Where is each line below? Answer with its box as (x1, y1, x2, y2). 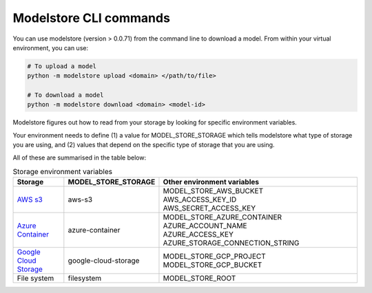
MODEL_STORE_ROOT (163, 274, 236, 283)
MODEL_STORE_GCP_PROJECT (163, 252, 267, 261)
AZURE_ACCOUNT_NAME (163, 221, 247, 230)
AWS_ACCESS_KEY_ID (163, 195, 237, 204)
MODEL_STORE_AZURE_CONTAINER (163, 213, 282, 222)
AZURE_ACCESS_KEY (163, 230, 234, 239)
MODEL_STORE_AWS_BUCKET (163, 186, 264, 196)
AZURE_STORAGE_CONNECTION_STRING (163, 238, 300, 248)
